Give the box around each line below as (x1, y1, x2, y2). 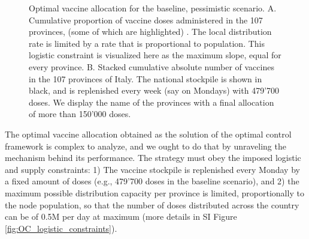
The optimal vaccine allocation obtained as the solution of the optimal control (5, 127, 292, 140)
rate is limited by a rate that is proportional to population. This (29, 37, 265, 49)
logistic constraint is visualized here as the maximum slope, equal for (29, 49, 281, 61)
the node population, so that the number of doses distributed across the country (5, 198, 299, 211)
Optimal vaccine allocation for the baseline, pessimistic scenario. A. (29, 2, 277, 14)
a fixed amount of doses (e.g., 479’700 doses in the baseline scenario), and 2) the (5, 175, 299, 187)
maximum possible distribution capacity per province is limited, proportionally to (5, 186, 304, 199)
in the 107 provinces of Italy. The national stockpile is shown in (29, 72, 262, 85)
